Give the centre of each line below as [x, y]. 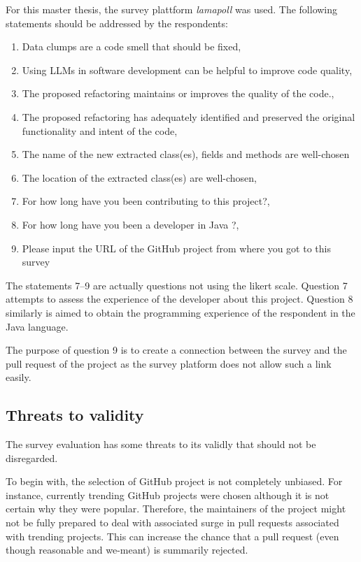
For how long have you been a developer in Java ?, [130, 224]
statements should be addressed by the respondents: [117, 23]
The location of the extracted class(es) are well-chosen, [139, 177]
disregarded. [32, 457]
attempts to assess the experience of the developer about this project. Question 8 [179, 299]
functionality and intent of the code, [100, 130]
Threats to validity [75, 415]
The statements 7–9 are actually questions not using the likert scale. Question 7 [177, 285]
